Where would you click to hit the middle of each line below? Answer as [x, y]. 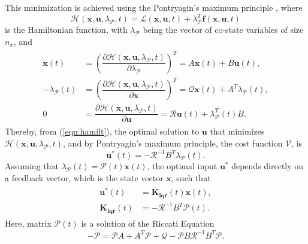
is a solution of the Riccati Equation [148, 223]
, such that [191, 177]
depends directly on [268, 166]
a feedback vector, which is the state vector [84, 177]
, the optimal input [182, 166]
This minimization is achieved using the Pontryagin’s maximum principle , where [154, 7]
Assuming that [32, 166]
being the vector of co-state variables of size [223, 30]
